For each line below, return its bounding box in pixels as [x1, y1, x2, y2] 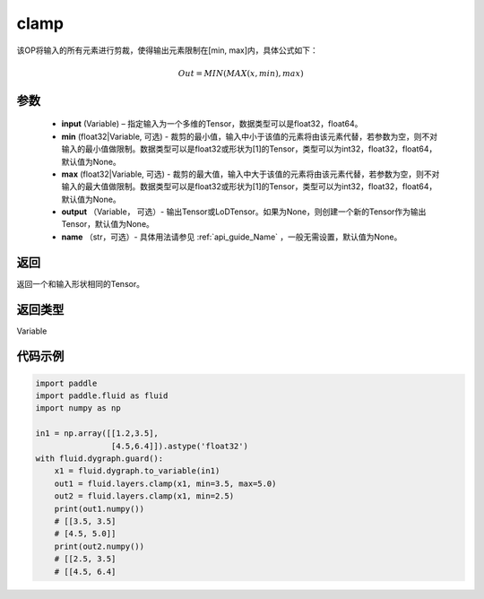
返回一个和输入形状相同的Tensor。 [16, 278, 145, 289]
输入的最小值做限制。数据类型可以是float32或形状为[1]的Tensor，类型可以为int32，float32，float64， [61, 143, 437, 154]
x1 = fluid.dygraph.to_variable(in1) [54, 466, 220, 476]
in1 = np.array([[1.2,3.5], [35, 429, 159, 438]
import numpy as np [35, 404, 121, 413]
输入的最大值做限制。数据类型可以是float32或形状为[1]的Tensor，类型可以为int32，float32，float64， [61, 181, 437, 192]
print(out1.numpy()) [54, 503, 145, 514]
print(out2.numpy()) [54, 541, 145, 551]
